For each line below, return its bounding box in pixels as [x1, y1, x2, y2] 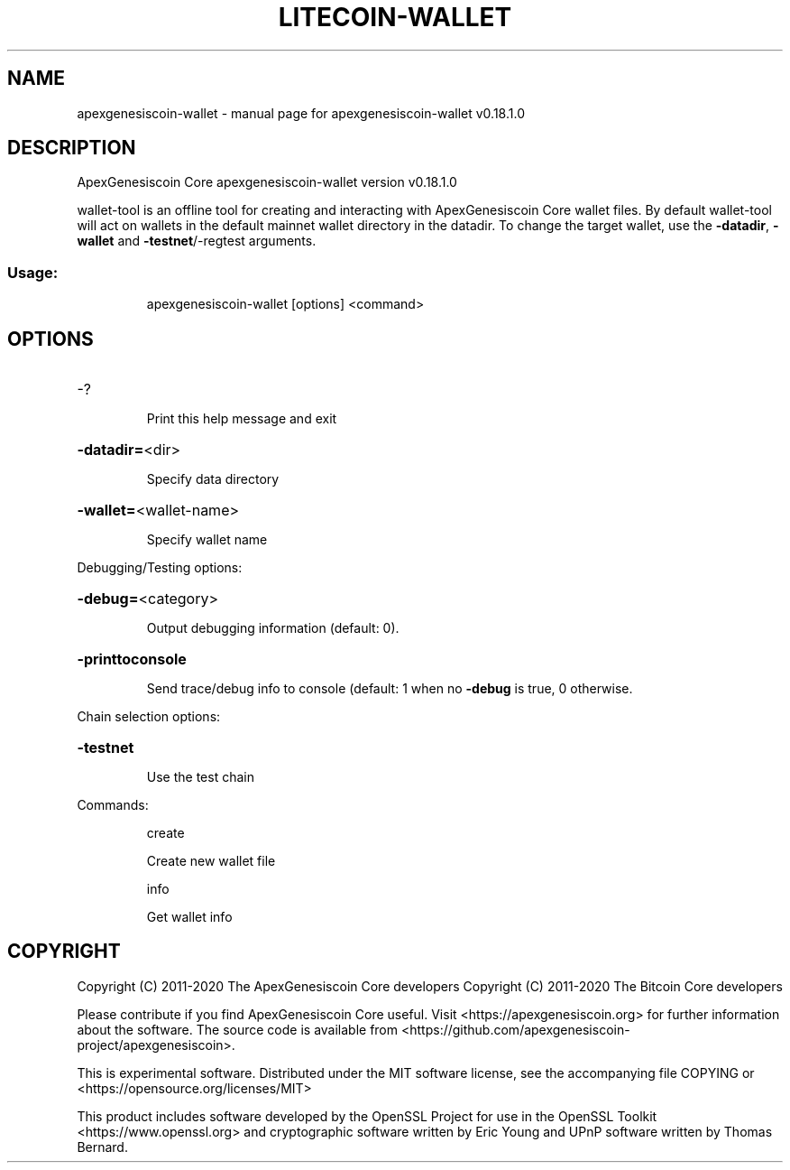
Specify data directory [146, 471, 280, 487]
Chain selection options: [77, 709, 221, 725]
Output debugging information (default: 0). [146, 620, 400, 636]
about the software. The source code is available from [77, 1021, 399, 1037]
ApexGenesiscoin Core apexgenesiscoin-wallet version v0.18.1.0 [77, 174, 457, 190]
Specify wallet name [146, 532, 268, 548]
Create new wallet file [146, 853, 276, 869]
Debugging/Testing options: [77, 560, 243, 576]
